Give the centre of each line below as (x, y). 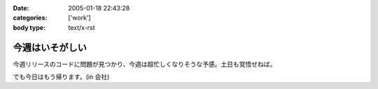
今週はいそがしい (50, 48)
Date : (21, 8)
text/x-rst (82, 27)
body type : (29, 27)
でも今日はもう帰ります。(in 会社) (61, 77)
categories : (30, 18)
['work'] (79, 18)
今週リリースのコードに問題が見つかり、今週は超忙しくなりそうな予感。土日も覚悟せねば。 (145, 64)
